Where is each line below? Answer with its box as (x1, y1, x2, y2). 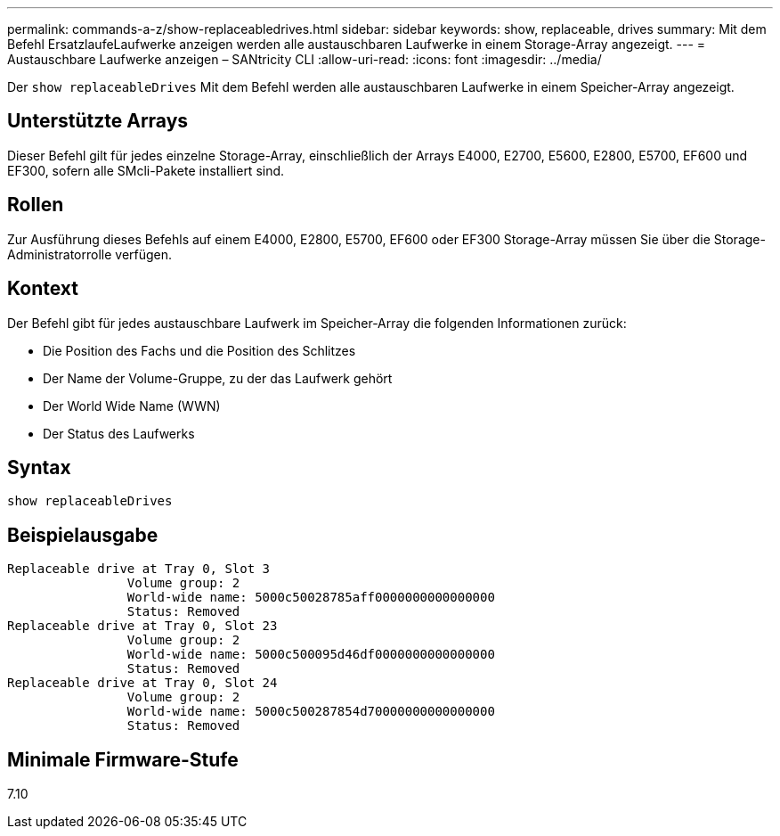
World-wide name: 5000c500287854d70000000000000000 (126, 704, 495, 719)
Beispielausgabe (7, 523, 158, 546)
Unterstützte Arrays (7, 110, 189, 133)
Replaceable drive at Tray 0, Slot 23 (7, 619, 278, 634)
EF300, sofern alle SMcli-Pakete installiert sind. (7, 162, 285, 178)
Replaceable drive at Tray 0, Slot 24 (7, 676, 278, 691)
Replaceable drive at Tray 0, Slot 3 (7, 561, 271, 577)
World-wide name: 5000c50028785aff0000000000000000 (126, 590, 495, 605)
